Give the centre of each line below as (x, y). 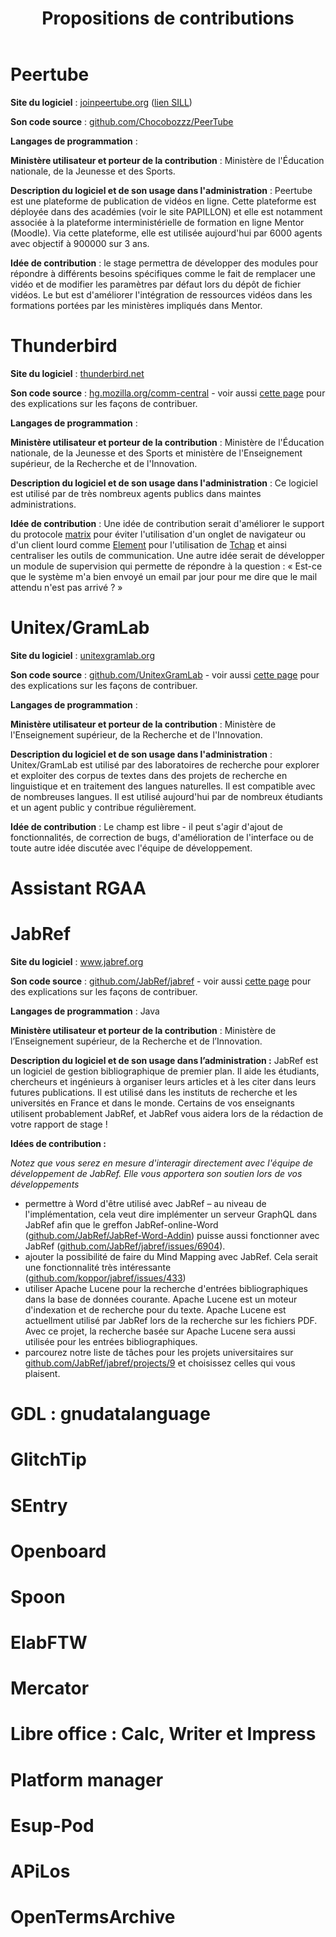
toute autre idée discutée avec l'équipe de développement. (131, 848)
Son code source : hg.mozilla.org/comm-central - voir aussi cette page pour (168, 393)
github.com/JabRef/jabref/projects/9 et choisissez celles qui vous (160, 1363)
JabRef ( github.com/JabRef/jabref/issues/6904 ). (125, 1246)
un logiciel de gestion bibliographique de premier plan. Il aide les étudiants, (165, 1071)
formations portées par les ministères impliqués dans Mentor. (136, 305)
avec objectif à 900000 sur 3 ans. (80, 243)
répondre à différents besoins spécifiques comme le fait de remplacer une (163, 273)
